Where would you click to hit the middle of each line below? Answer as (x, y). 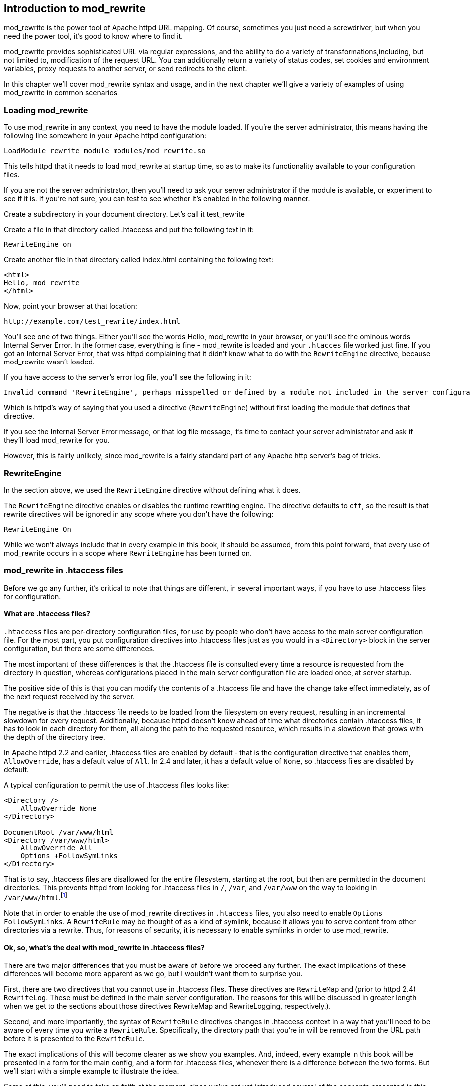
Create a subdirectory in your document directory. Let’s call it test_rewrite (124, 214)
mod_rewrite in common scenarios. (62, 93)
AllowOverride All (57, 848)
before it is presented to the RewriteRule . (74, 1038)
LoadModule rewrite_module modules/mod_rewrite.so (105, 151)
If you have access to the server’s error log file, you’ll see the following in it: (128, 377)
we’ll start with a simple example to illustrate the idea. (92, 1071)
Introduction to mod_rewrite (75, 9)
